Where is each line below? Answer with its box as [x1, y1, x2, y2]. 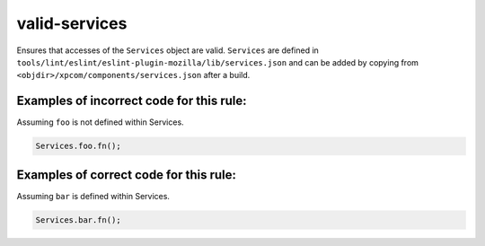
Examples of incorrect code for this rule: [16, 93, 247, 109]
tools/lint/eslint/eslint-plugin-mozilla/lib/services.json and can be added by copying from [16, 57, 419, 67]
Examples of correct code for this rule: [16, 167, 237, 182]
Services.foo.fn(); [35, 141, 121, 152]
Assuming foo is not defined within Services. [16, 117, 184, 127]
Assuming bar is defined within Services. [16, 190, 171, 201]
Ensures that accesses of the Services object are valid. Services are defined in [16, 45, 319, 56]
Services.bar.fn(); [35, 215, 121, 224]
